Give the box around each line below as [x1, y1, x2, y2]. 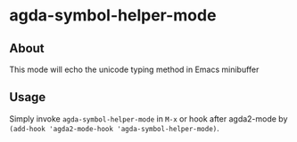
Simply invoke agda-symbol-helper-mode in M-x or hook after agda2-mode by [9, 113, 288, 124]
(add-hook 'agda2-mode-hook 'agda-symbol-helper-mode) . [9, 122, 220, 133]
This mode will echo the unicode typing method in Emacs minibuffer [9, 64, 260, 75]
